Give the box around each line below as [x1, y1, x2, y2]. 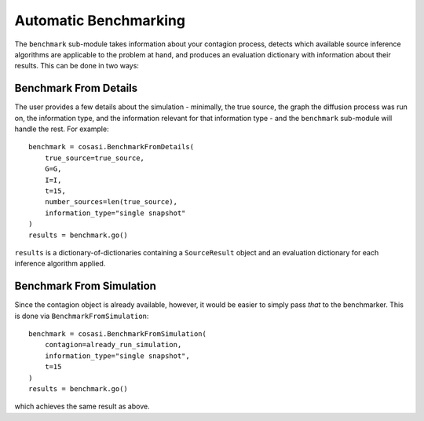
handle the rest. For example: [14, 124, 109, 134]
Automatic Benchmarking [14, 12, 186, 29]
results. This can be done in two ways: [14, 61, 139, 71]
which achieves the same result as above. [14, 401, 150, 412]
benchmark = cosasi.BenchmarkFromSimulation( [28, 330, 207, 338]
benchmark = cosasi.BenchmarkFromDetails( [28, 142, 195, 152]
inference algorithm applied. [14, 259, 106, 269]
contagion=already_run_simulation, [44, 340, 182, 350]
